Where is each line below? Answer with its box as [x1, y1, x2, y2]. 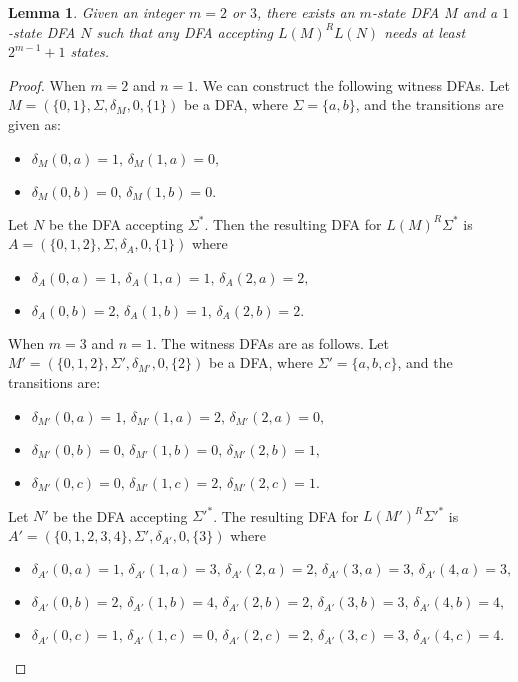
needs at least [384, 21, 466, 42]
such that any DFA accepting [96, 21, 274, 42]
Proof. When [8, 74, 86, 95]
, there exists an [257, 2, 355, 22]
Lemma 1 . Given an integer [8, 2, 184, 22]
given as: [8, 113, 61, 134]
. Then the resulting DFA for [204, 213, 382, 234]
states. [70, 41, 110, 62]
